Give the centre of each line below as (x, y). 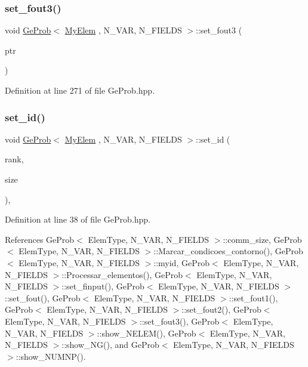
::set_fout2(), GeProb (221, 309)
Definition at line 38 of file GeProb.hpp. (78, 219)
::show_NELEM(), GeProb (147, 333)
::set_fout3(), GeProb (179, 321)
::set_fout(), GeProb (43, 297)
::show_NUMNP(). (51, 356)
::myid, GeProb (181, 262)
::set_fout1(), (253, 297)
